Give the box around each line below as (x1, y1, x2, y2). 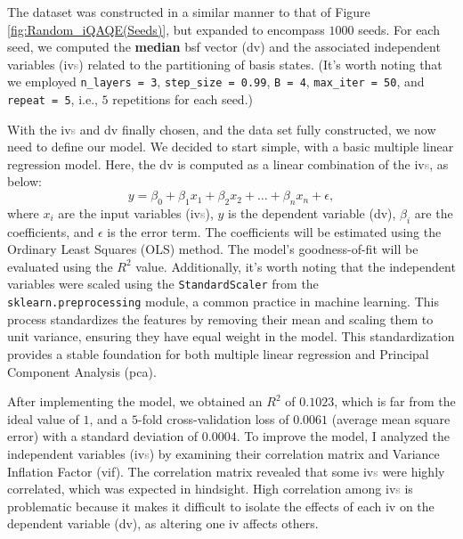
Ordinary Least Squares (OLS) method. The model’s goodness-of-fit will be (7, 240, 418, 258)
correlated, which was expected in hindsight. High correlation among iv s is (7, 479, 413, 498)
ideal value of (7, 409, 79, 428)
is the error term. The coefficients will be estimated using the (107, 222, 442, 241)
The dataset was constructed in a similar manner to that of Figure (7, 3, 370, 20)
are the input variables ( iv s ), (58, 203, 214, 222)
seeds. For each (358, 20, 440, 38)
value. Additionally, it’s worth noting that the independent (135, 257, 456, 275)
